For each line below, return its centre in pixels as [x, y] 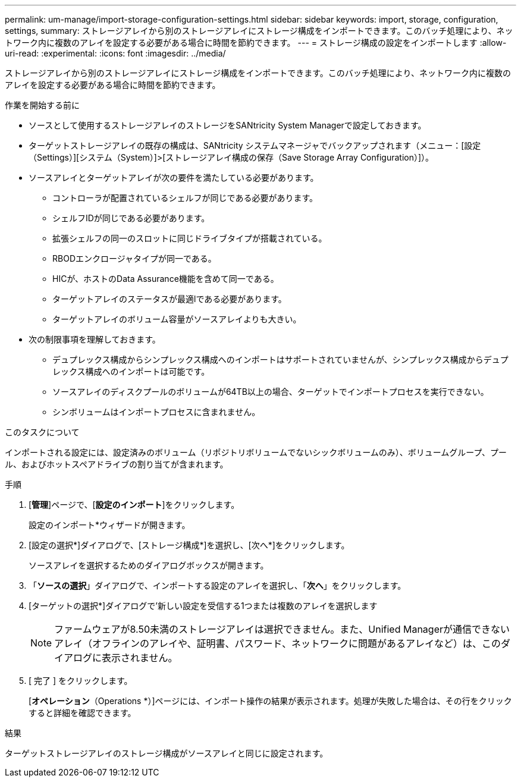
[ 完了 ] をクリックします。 [81, 681]
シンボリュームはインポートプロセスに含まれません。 [156, 412]
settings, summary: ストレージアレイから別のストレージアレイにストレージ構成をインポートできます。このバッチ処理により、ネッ [259, 31]
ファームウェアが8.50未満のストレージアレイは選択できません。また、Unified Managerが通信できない [282, 629]
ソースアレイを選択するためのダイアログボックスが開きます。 [149, 565]
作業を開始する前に [42, 105]
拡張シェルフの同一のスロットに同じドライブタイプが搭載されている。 [190, 238]
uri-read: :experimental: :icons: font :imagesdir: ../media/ [115, 53]
